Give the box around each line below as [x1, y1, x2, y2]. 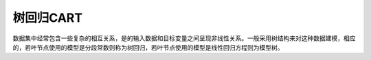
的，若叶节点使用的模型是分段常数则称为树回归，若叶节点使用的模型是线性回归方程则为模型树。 [12, 43, 284, 51]
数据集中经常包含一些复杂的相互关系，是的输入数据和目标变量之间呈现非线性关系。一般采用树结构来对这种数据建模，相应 [12, 34, 356, 42]
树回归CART [12, 10, 82, 25]
